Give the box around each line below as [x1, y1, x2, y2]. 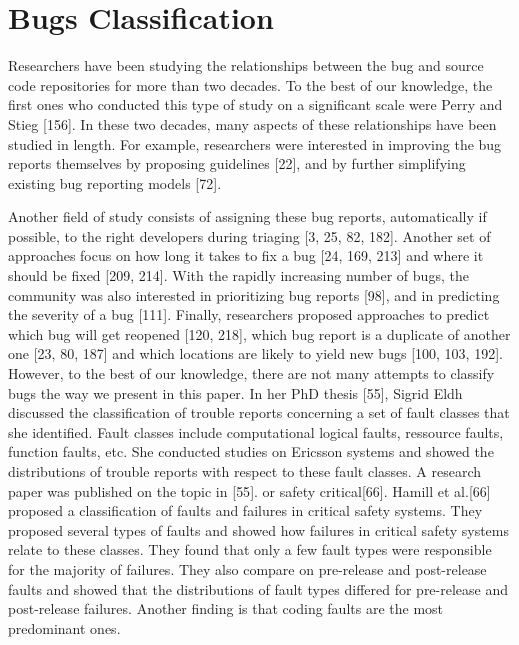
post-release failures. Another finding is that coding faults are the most [8, 598, 444, 619]
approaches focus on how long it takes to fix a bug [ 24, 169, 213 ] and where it [8, 245, 484, 266]
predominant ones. [8, 617, 121, 638]
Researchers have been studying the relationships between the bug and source [8, 55, 484, 76]
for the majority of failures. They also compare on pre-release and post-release [8, 558, 487, 579]
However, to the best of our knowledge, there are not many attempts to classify [8, 363, 495, 384]
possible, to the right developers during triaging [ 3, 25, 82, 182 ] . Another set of [8, 225, 491, 246]
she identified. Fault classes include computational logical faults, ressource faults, [8, 421, 504, 442]
